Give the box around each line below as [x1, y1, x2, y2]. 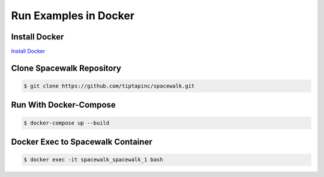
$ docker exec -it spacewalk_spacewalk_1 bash [23, 156, 163, 163]
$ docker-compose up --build [23, 120, 110, 126]
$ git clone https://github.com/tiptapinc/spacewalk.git [23, 83, 195, 90]
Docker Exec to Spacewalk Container [11, 137, 152, 147]
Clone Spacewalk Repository [11, 63, 121, 73]
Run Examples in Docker [11, 9, 135, 22]
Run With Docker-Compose [11, 100, 116, 110]
